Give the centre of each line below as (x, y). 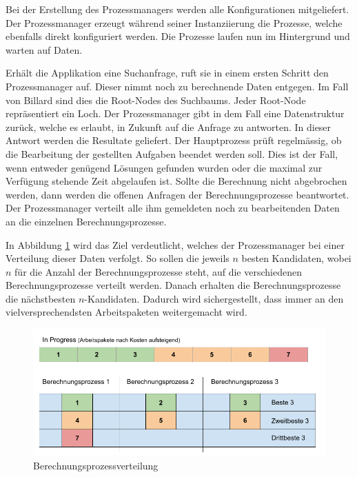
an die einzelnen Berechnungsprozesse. (86, 221)
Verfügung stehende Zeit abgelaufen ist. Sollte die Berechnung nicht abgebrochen (176, 181)
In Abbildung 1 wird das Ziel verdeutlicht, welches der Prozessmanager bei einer (175, 244)
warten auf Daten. (44, 49)
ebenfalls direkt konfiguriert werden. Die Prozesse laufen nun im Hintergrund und (178, 36)
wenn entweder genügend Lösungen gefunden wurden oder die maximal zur (164, 167)
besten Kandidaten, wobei (296, 258)
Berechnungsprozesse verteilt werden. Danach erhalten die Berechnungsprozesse (173, 285)
